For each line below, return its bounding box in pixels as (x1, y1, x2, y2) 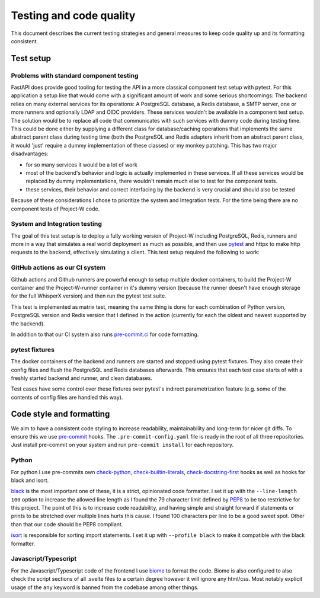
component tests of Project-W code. (11, 205, 100, 212)
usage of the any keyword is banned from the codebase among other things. (11, 584, 199, 591)
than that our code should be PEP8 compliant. (11, 520, 123, 527)
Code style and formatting (11, 409, 110, 419)
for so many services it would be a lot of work (25, 161, 137, 168)
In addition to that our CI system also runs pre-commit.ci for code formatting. (11, 331, 199, 338)
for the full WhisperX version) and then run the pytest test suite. (11, 292, 167, 299)
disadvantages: (11, 150, 49, 157)
